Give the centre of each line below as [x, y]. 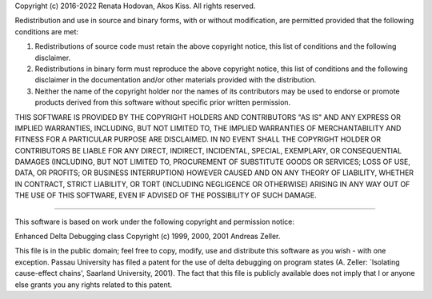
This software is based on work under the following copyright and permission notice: [155, 221]
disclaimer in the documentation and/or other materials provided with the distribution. [176, 80]
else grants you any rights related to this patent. [94, 285]
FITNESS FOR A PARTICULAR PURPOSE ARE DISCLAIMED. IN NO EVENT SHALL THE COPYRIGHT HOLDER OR [198, 139]
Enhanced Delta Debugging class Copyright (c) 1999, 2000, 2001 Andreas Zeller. [148, 237]
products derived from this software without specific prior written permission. [163, 102]
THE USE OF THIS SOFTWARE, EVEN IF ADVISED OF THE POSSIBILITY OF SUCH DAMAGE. [166, 195]
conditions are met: [47, 31]
